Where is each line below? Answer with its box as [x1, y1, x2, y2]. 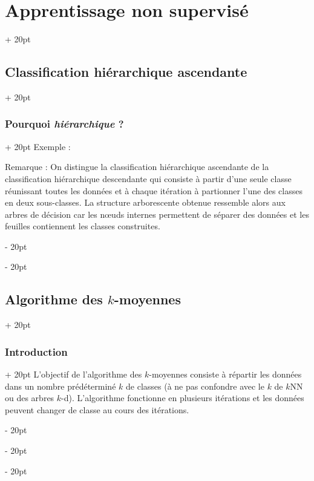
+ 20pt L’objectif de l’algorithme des [5, 368, 142, 381]
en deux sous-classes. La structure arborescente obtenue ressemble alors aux [5, 196, 286, 209]
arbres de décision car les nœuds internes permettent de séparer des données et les [5, 208, 309, 220]
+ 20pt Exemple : [5, 140, 71, 152]
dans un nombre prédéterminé [5, 379, 116, 392]
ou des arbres [5, 391, 54, 404]
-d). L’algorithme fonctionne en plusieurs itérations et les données [61, 391, 304, 404]
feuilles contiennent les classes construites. [5, 220, 160, 232]
